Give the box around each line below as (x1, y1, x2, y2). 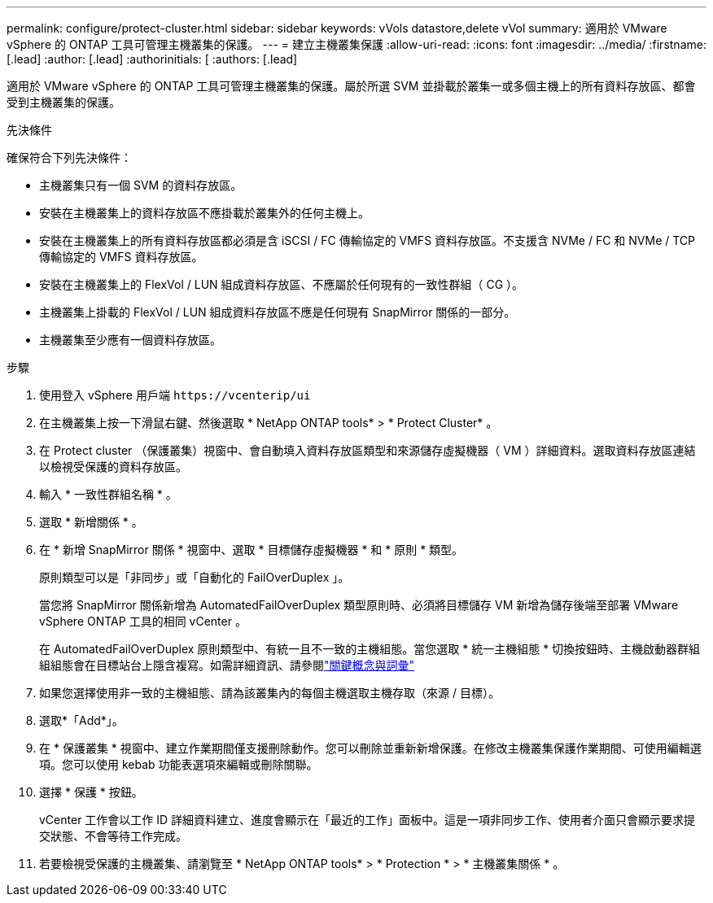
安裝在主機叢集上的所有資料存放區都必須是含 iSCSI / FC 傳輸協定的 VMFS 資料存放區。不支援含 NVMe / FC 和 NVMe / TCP (39, 233, 696, 247)
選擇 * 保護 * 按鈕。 (39, 785, 143, 799)
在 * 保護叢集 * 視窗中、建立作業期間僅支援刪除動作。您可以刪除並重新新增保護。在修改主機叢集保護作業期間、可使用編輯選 (39, 741, 702, 755)
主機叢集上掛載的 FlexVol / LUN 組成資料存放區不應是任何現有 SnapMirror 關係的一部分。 (39, 305, 516, 319)
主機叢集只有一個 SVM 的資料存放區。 (39, 178, 243, 192)
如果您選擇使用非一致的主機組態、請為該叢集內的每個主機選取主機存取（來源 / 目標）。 (39, 686, 500, 700)
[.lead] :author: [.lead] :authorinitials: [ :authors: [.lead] (7, 52, 298, 66)
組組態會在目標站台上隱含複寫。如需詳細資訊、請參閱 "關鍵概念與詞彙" (39, 658, 415, 672)
